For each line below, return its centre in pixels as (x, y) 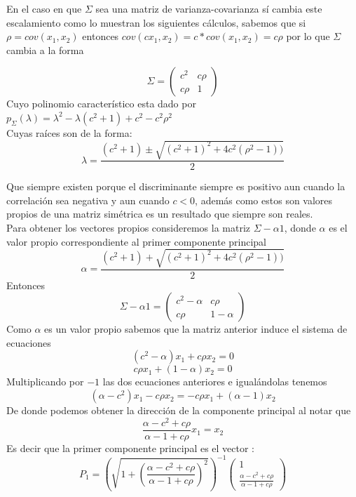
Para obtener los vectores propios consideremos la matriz (129, 227)
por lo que (308, 36)
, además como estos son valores (264, 200)
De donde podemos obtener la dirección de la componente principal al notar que (179, 410)
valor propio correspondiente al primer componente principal (136, 241)
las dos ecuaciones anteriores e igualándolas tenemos (215, 382)
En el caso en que (44, 8)
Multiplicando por (45, 382)
